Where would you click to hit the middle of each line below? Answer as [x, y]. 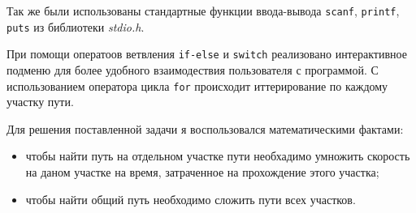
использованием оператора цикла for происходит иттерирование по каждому [197, 85]
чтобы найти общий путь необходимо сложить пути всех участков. [191, 199]
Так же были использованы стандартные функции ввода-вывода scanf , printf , [203, 11]
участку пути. [40, 102]
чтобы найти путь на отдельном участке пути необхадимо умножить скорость [218, 156]
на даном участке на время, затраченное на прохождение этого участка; [202, 172]
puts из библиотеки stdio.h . [76, 26]
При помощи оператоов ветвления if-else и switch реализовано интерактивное [207, 54]
